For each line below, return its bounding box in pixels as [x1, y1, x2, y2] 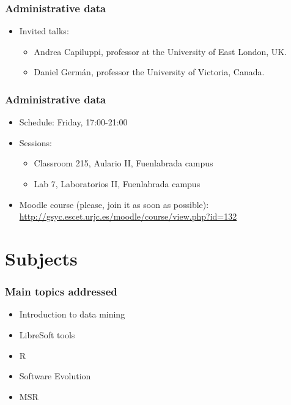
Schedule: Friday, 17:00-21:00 [19, 116, 128, 128]
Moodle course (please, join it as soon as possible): [19, 198, 209, 210]
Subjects [5, 245, 78, 270]
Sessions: [19, 136, 52, 149]
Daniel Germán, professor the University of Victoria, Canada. [34, 65, 265, 78]
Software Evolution [19, 370, 91, 382]
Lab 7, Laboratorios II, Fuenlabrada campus [34, 177, 201, 190]
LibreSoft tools [19, 328, 75, 341]
